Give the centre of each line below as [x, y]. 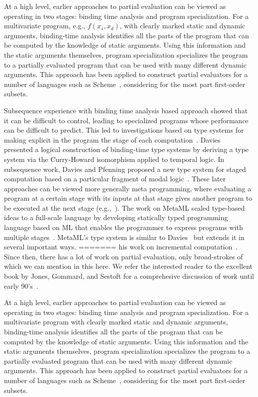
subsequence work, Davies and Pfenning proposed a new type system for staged [125, 169]
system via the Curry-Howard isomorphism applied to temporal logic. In [114, 159]
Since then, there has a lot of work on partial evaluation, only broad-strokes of [124, 256]
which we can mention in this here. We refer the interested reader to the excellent [129, 266]
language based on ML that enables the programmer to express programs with [124, 227]
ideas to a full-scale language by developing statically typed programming [116, 217]
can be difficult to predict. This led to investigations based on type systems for [124, 130]
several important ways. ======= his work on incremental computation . [121, 247]
